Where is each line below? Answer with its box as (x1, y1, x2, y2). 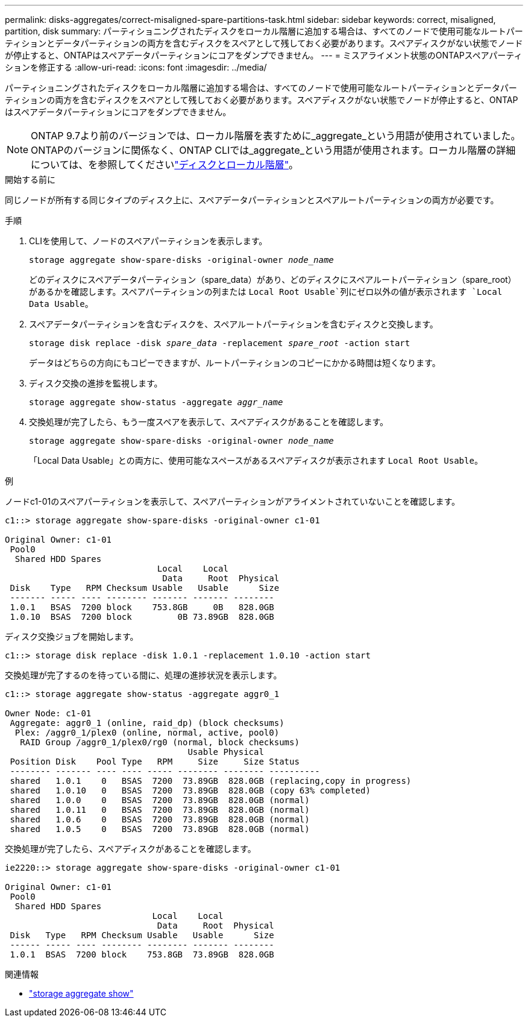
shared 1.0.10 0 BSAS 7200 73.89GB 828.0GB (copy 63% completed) (10, 786, 371, 795)
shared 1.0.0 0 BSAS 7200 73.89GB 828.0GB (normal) (10, 795, 310, 805)
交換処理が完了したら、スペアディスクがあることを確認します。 (5, 844, 256, 854)
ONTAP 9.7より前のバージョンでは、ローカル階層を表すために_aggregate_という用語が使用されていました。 (31, 130, 521, 142)
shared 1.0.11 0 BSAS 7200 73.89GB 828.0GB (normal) (10, 805, 310, 815)
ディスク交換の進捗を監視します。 (29, 378, 163, 388)
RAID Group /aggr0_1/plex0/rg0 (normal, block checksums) (20, 737, 300, 747)
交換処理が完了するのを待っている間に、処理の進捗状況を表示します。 (5, 670, 282, 680)
